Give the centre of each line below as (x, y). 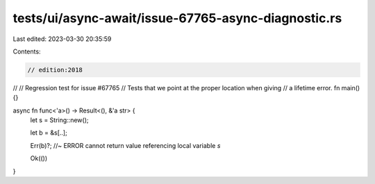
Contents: (27, 51)
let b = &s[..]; (49, 133)
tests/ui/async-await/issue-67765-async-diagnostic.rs (177, 18)
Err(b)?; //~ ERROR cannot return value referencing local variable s (125, 145)
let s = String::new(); (59, 120)
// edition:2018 (55, 70)
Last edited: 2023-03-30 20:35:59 (62, 39)
